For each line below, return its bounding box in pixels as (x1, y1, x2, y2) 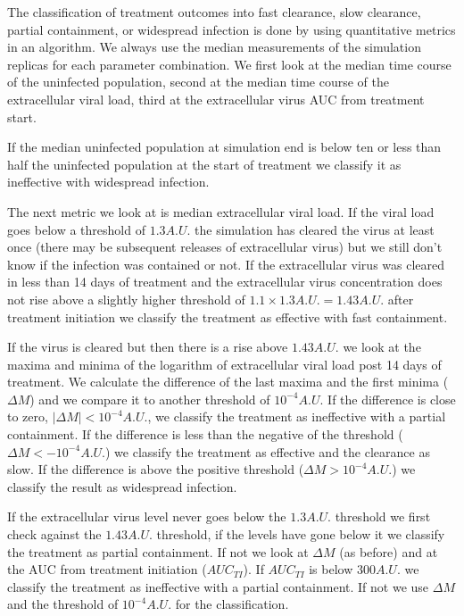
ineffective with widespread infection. (7, 172, 210, 191)
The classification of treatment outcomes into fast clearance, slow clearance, (7, 3, 421, 21)
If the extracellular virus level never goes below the (7, 507, 286, 526)
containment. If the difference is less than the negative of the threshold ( (7, 425, 403, 444)
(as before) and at (339, 542, 438, 561)
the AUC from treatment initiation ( (7, 560, 207, 579)
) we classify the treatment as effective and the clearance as (105, 442, 430, 461)
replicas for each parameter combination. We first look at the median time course (7, 54, 452, 73)
